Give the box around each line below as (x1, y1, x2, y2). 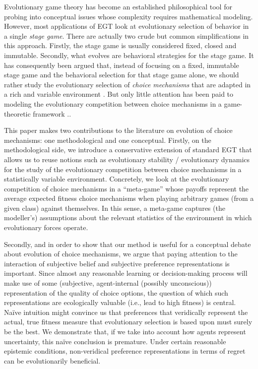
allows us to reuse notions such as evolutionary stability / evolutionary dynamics (4, 154, 250, 164)
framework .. (33, 108, 71, 119)
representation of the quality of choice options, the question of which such (4, 287, 228, 298)
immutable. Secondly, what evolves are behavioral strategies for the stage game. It (4, 50, 254, 60)
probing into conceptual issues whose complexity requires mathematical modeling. (4, 11, 253, 21)
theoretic (4, 108, 31, 119)
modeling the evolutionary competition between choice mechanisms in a (4, 98, 222, 109)
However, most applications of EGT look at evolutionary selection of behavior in (4, 21, 249, 31)
